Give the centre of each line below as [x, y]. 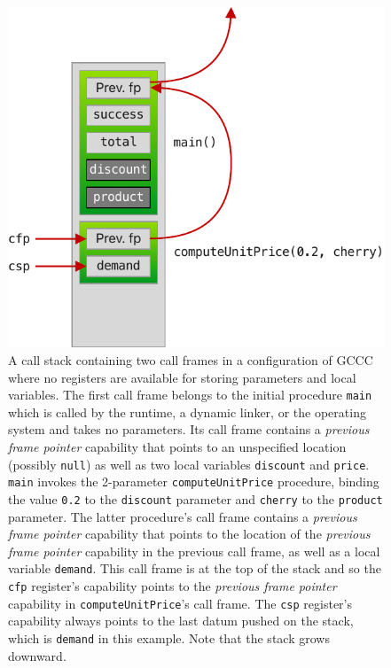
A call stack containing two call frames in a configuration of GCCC [191, 360]
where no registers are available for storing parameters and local [182, 377]
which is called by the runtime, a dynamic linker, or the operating [187, 412]
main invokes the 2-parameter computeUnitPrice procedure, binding [194, 482]
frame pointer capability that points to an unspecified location [177, 447]
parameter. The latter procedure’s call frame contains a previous [183, 516]
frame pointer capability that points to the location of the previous [189, 534]
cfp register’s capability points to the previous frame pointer [172, 586]
